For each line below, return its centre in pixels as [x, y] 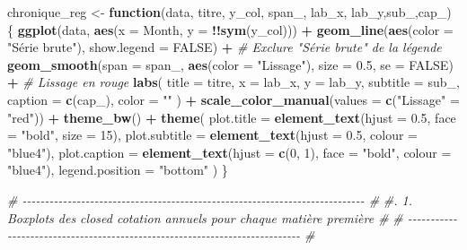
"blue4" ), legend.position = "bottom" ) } [118, 170]
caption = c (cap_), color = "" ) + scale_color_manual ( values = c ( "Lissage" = [233, 99]
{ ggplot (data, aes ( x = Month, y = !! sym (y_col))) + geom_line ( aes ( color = [230, 29]
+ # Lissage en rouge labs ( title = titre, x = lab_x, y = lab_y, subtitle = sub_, [233, 82]
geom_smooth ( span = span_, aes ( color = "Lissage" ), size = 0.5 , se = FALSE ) [230, 64]
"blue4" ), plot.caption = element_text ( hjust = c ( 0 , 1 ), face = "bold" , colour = [229, 152]
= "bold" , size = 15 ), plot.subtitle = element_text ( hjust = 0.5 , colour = [212, 135]
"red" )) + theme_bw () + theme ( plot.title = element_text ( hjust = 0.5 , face [232, 117]
